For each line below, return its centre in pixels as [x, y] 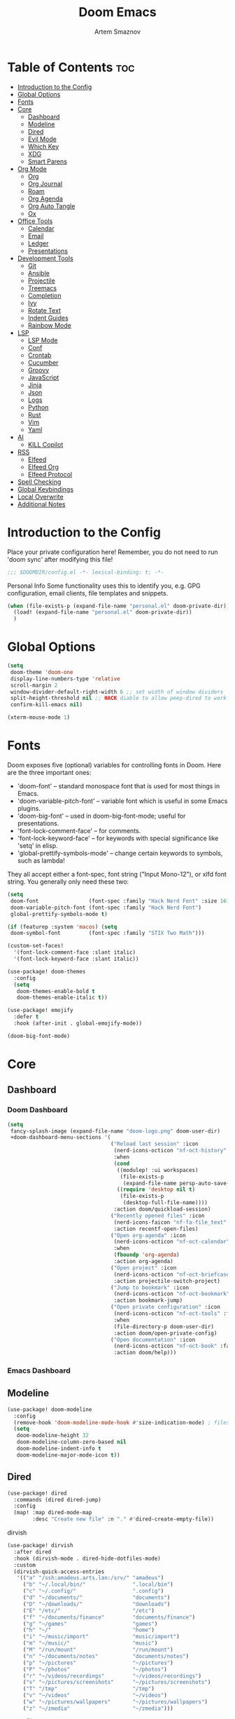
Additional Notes [41, 504]
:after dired [33, 1552]
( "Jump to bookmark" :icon [150, 1288]
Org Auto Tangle [51, 206]
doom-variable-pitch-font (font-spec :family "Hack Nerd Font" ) [106, 908]
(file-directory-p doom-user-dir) [164, 1326]
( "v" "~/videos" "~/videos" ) [95, 1696]
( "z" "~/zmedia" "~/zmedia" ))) [98, 1708]
